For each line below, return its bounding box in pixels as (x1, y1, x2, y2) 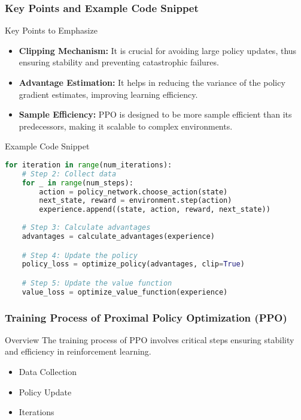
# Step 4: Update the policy (22, 251, 138, 260)
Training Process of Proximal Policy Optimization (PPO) (5, 310, 287, 325)
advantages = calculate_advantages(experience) (22, 232, 215, 241)
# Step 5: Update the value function (22, 278, 172, 287)
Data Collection (19, 365, 77, 378)
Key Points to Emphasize (5, 24, 98, 37)
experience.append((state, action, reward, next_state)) (39, 205, 270, 214)
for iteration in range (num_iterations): (5, 160, 172, 169)
